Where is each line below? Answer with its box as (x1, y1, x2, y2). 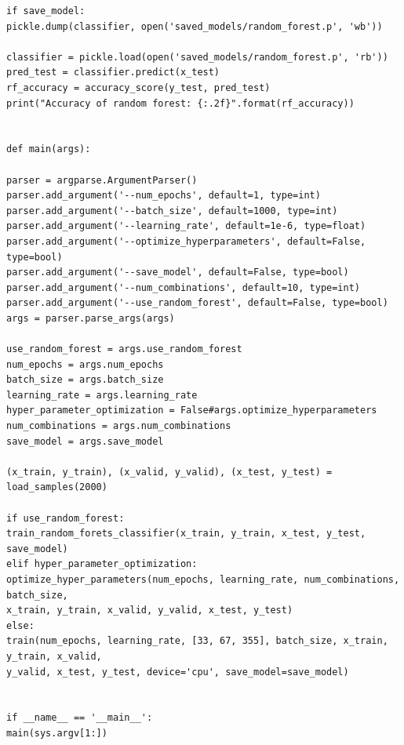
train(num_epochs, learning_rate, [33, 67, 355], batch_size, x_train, (6, 635, 388, 647)
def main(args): (6, 144, 91, 155)
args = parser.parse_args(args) (6, 312, 175, 324)
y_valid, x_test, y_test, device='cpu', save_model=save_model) (6, 666, 349, 678)
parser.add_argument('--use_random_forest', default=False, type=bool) (6, 297, 388, 309)
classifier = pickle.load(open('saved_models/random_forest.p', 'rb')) (6, 51, 388, 63)
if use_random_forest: (6, 512, 125, 524)
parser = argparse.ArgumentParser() (6, 174, 198, 186)
